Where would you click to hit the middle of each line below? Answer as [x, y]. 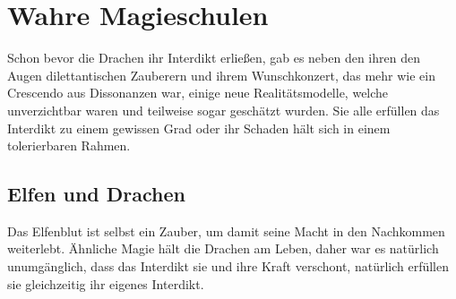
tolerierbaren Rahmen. [69, 145]
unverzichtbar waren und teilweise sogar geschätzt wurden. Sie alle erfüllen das [224, 110]
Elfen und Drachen [96, 194]
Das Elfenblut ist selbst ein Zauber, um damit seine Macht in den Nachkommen [226, 231]
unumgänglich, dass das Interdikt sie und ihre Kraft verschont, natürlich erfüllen [228, 266]
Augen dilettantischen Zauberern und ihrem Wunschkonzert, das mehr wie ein [222, 75]
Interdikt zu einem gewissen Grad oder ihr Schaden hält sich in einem [199, 128]
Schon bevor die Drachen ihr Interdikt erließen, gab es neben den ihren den [214, 58]
